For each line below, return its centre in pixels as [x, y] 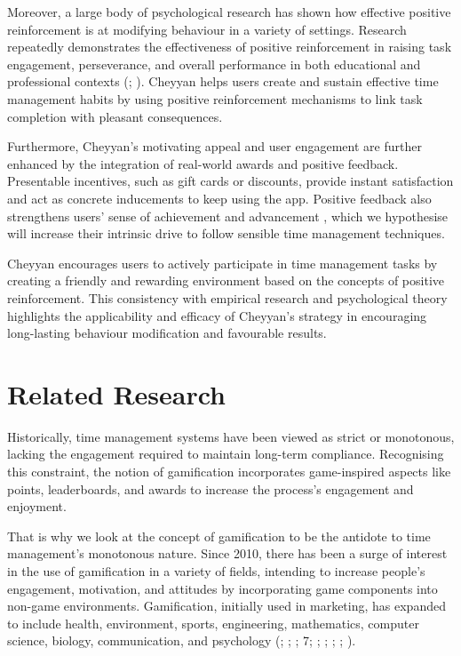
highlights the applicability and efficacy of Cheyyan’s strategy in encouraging [217, 315]
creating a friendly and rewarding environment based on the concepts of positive [226, 280]
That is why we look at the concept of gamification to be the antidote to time [219, 536]
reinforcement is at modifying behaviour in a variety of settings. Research [207, 29]
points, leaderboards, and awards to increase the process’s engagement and [211, 488]
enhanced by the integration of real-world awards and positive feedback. [203, 163]
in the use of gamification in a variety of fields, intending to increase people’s [216, 570]
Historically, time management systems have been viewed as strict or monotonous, [231, 436]
